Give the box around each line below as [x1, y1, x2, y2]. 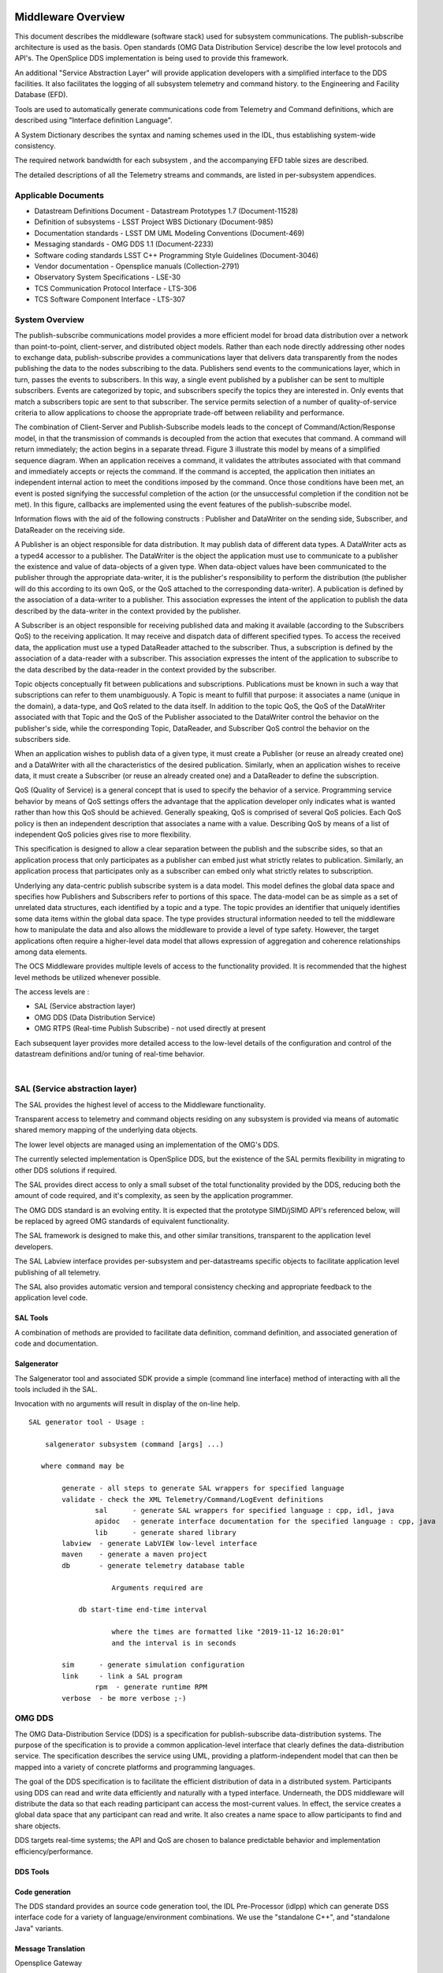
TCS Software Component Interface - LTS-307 [34, 294, 185, 304]
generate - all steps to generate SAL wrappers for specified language [61, 1484, 344, 1493]
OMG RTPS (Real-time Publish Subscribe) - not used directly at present [34, 1024, 266, 1033]
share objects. [14, 1821, 61, 1830]
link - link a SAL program [61, 1672, 183, 1680]
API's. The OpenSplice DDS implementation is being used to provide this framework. [14, 54, 289, 63]
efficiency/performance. [14, 1847, 94, 1856]
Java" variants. [14, 1923, 64, 1933]
